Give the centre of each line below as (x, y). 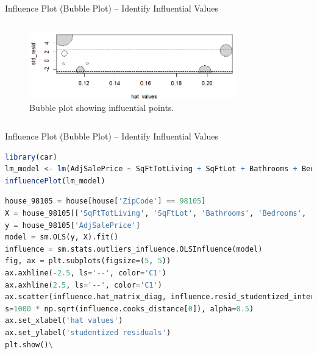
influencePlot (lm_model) (55, 181)
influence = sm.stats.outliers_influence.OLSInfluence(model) (134, 249)
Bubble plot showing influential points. (102, 107)
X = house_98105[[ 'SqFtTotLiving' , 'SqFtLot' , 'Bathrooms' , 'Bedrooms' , (156, 214)
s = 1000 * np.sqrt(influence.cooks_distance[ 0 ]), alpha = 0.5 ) (130, 309)
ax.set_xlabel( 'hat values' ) (64, 321)
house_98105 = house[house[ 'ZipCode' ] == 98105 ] (105, 201)
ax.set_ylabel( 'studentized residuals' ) (88, 333)
